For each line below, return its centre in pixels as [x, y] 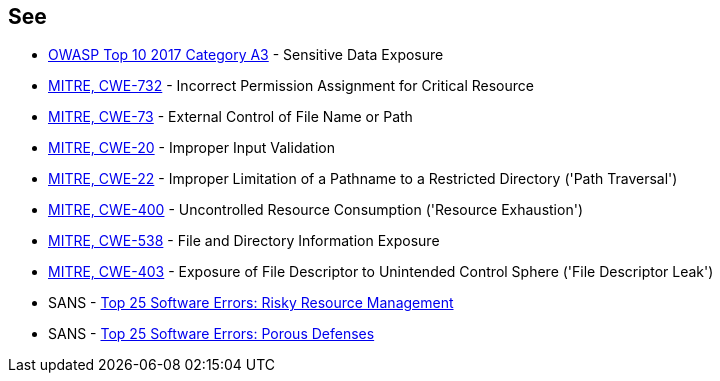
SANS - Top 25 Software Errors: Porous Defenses [211, 334]
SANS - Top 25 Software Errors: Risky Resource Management [251, 303]
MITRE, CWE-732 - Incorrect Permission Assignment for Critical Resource [291, 86]
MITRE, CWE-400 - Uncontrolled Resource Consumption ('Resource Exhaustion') [315, 210]
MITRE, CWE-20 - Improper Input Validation [191, 148]
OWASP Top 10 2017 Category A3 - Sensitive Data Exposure [246, 55]
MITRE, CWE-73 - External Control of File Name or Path [230, 117]
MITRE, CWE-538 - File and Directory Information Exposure [244, 241]
